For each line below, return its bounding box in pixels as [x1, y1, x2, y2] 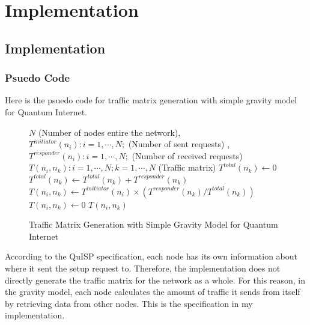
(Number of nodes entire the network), [38, 126, 181, 138]
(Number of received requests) [132, 149, 243, 162]
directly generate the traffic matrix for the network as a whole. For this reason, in [5, 273, 306, 286]
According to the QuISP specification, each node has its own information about [5, 250, 298, 263]
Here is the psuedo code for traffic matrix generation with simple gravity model [5, 94, 297, 106]
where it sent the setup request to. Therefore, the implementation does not [5, 261, 281, 274]
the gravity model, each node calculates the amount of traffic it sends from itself [5, 285, 300, 298]
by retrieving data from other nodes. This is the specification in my [5, 297, 253, 309]
